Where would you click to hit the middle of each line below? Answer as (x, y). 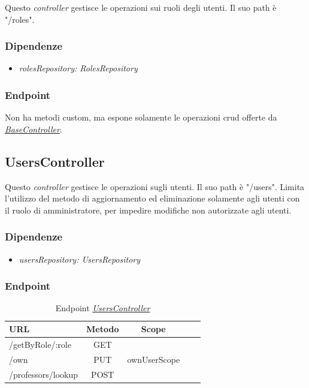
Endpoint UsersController (103, 308)
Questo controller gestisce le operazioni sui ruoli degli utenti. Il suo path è (141, 7)
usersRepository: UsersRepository (80, 259)
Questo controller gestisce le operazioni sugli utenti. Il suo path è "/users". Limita (155, 186)
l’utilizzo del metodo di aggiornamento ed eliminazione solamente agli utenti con (152, 198)
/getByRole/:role (40, 344)
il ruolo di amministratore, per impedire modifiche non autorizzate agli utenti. (148, 210)
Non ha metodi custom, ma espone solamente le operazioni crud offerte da (141, 117)
